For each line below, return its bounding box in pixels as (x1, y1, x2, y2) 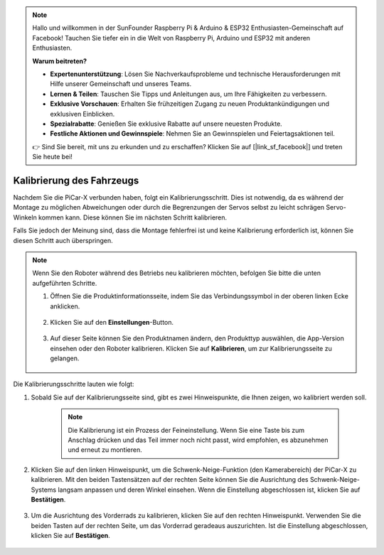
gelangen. (50, 354, 80, 362)
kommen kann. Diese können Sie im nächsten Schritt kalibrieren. (38, 213, 228, 222)
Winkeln (13, 213, 37, 222)
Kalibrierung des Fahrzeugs (13, 174, 139, 186)
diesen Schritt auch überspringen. (13, 236, 113, 244)
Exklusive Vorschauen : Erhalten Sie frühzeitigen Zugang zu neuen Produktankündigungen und (50, 99, 330, 108)
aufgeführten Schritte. (32, 279, 97, 287)
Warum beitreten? (32, 57, 87, 65)
